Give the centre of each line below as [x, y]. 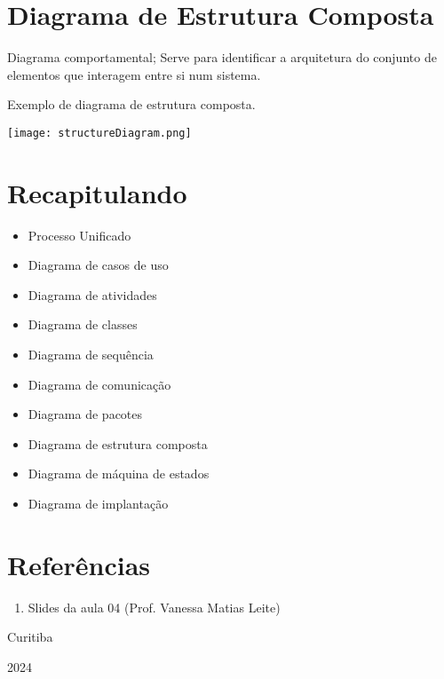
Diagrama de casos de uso [98, 265]
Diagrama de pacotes [85, 414]
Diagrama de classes [83, 324]
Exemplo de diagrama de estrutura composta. [131, 104]
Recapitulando [97, 192]
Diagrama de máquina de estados [119, 474]
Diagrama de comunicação [99, 384]
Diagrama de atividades [92, 294]
